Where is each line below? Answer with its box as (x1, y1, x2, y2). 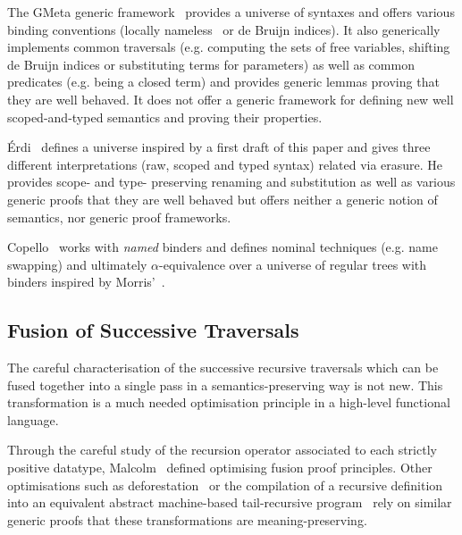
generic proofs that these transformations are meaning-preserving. (7, 510, 367, 529)
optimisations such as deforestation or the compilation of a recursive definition (7, 475, 443, 494)
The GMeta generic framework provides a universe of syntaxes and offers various (7, 3, 455, 21)
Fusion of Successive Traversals (7, 316, 299, 344)
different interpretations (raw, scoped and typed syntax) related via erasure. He (7, 155, 443, 173)
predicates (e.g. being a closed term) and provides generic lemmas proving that (7, 72, 440, 91)
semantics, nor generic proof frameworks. (7, 207, 231, 226)
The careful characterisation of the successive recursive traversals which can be (7, 358, 439, 377)
